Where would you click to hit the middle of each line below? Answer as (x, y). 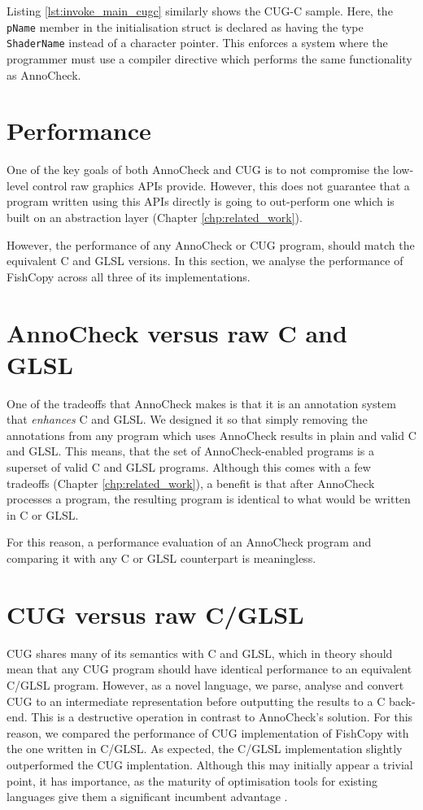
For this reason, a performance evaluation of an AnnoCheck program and (189, 542)
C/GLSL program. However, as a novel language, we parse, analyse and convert (205, 684)
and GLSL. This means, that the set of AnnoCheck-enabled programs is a (191, 451)
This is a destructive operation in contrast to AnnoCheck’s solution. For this (222, 717)
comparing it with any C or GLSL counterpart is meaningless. (161, 558)
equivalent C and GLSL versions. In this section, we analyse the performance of (205, 261)
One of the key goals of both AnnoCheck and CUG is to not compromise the (198, 170)
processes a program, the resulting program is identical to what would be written (209, 499)
